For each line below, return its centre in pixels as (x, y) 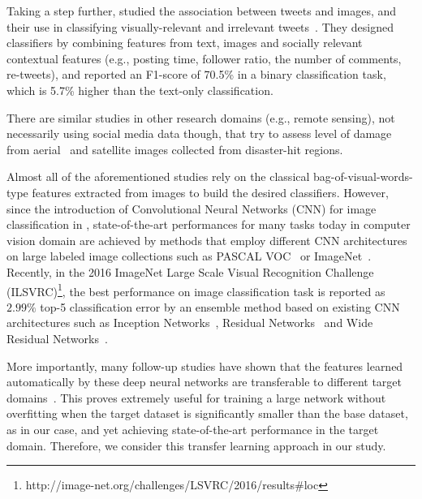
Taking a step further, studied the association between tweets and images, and (202, 11)
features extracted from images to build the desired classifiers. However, (210, 192)
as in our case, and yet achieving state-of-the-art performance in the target (193, 429)
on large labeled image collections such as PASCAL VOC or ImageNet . (189, 256)
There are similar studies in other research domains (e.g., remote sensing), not (201, 117)
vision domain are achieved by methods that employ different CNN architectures (207, 240)
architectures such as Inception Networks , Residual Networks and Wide (190, 323)
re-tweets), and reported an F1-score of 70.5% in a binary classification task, (196, 74)
